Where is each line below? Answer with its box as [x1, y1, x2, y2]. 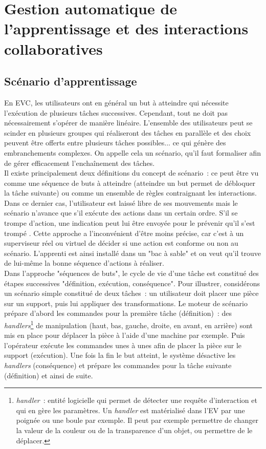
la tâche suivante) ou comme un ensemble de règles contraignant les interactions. [4, 187, 257, 198]
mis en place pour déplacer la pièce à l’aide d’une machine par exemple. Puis [4, 330, 245, 340]
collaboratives [4, 38, 103, 59]
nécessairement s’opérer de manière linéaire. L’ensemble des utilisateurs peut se [4, 117, 253, 128]
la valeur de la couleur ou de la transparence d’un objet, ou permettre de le [16, 425, 253, 436]
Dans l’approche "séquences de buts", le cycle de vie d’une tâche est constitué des [4, 268, 259, 279]
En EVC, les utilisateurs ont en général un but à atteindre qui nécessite [4, 97, 229, 108]
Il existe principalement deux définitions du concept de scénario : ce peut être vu [4, 167, 259, 178]
